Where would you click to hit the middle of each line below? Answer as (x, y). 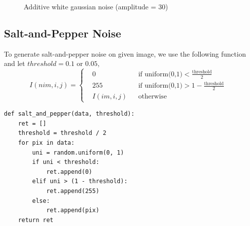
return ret (36, 220)
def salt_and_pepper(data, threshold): (69, 114)
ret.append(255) (73, 191)
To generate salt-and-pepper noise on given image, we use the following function (125, 53)
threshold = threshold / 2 (62, 133)
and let (15, 63)
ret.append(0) (69, 172)
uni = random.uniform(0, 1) (78, 152)
